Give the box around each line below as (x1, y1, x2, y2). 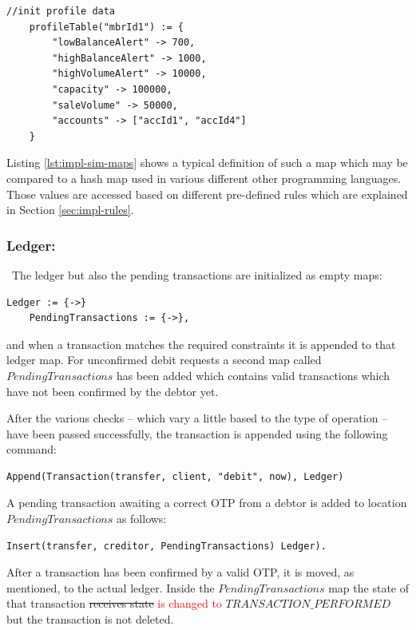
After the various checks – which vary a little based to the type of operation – (6, 410, 388, 426)
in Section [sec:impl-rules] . (6, 201, 134, 218)
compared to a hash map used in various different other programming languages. (6, 169, 402, 186)
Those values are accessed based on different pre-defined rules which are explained (6, 185, 408, 202)
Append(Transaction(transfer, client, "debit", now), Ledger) (6, 470, 344, 482)
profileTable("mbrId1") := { (29, 21, 184, 33)
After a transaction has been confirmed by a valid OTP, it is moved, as (6, 564, 355, 580)
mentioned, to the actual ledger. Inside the (6, 579, 215, 596)
